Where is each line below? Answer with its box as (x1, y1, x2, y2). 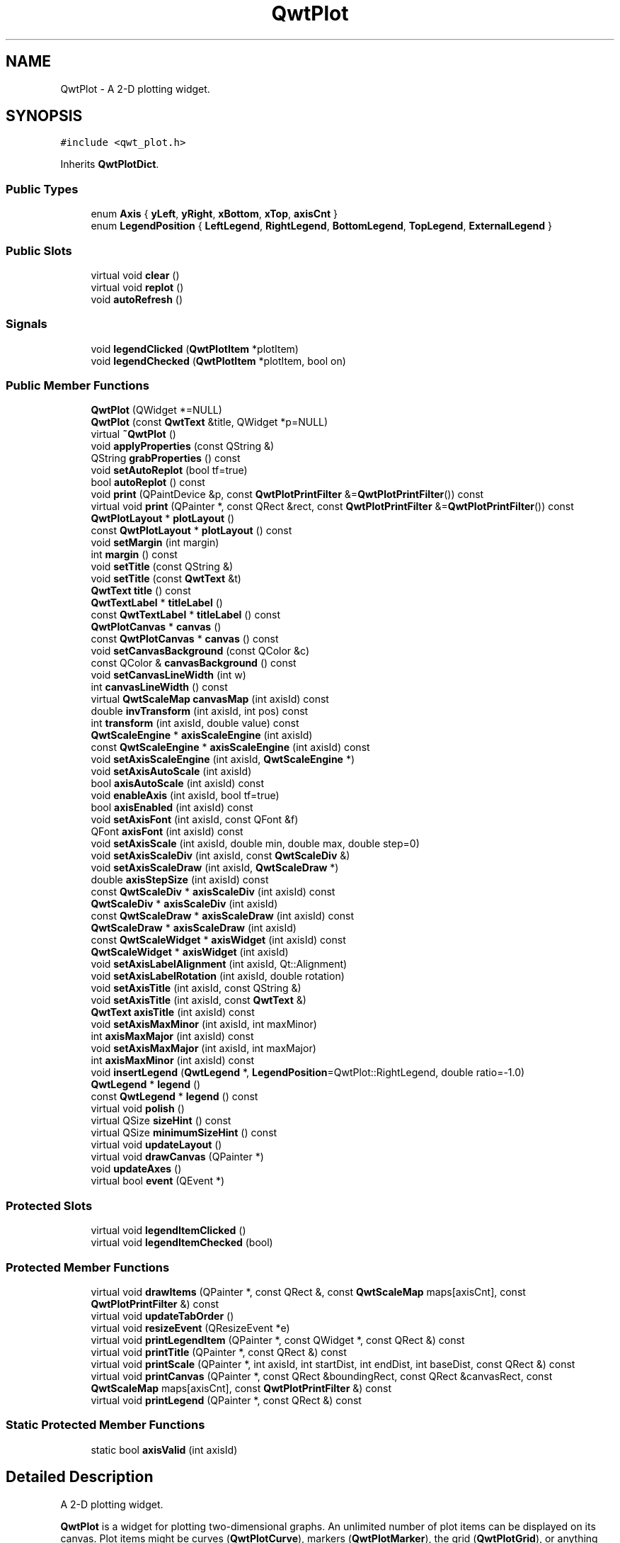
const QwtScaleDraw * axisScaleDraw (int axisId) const (91, 910, 355, 922)
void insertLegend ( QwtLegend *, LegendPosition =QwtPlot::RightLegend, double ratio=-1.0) (91, 1066, 525, 1079)
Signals (6, 317, 47, 332)
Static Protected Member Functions (6, 1418, 205, 1432)
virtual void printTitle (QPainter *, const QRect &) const (91, 1345, 347, 1358)
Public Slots (6, 243, 72, 258)
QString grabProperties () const (91, 452, 241, 465)
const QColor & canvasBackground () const (91, 657, 297, 669)
